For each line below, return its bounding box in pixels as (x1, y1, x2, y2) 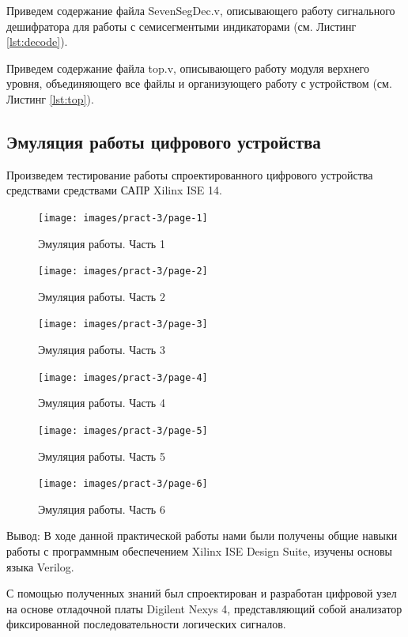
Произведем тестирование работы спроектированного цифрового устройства (6, 166, 373, 183)
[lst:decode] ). (6, 33, 68, 50)
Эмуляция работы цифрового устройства (6, 129, 321, 153)
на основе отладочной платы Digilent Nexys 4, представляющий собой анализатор (6, 600, 402, 616)
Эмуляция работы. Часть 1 (38, 235, 165, 251)
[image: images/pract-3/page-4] (38, 371, 208, 383)
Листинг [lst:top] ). (6, 90, 94, 107)
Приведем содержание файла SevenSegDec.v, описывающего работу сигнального (6, 2, 395, 18)
